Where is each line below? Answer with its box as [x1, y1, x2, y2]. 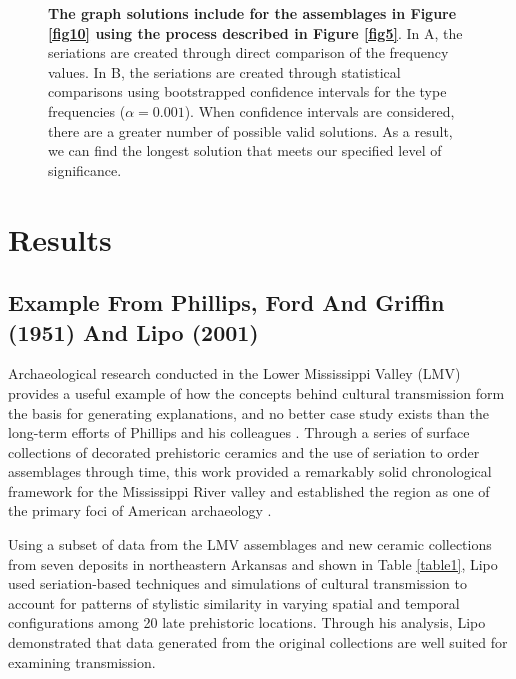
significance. [48, 159, 122, 180]
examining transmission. [8, 651, 156, 672]
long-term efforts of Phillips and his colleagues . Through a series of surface [8, 422, 470, 443]
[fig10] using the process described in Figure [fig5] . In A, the [48, 22, 463, 43]
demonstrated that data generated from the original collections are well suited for [8, 632, 508, 653]
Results [8, 218, 112, 259]
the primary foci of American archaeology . [8, 500, 272, 521]
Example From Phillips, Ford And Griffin [8, 287, 445, 318]
